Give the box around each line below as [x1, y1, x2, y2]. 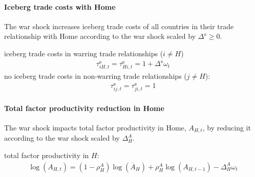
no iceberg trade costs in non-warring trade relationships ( [4, 71, 187, 81]
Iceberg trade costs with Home [4, 1, 116, 12]
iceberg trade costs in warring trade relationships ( [4, 48, 163, 58]
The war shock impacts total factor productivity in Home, [4, 122, 186, 132]
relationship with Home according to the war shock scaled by [4, 31, 196, 41]
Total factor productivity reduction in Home [4, 102, 164, 113]
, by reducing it [202, 122, 251, 132]
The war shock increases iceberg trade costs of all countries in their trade [4, 20, 234, 31]
